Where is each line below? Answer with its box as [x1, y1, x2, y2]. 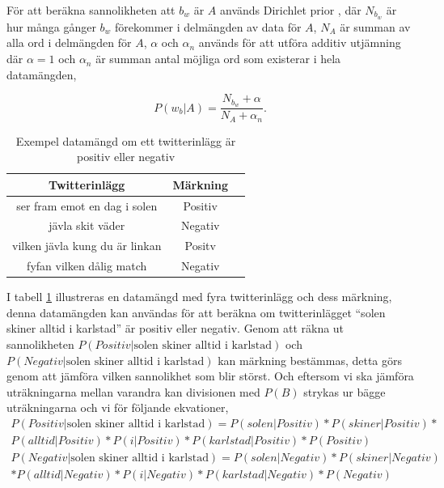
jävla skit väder [49, 217, 125, 234]
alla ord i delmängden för [6, 34, 132, 51]
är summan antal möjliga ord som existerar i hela [95, 50, 341, 67]
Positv [184, 237, 216, 254]
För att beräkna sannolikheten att [6, 2, 175, 18]
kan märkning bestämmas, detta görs [218, 351, 403, 368]
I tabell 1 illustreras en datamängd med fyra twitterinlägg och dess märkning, [6, 288, 392, 305]
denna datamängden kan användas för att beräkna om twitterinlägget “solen [6, 303, 386, 320]
